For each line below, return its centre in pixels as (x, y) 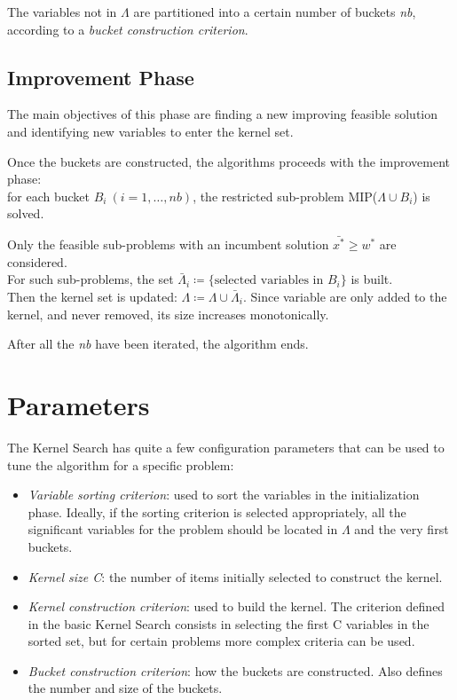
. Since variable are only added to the (345, 297)
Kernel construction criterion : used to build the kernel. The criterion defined (236, 606)
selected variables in (269, 281)
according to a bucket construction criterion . (128, 29)
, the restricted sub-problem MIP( (285, 196)
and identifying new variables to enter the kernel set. (150, 131)
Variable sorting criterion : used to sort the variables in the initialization (224, 495)
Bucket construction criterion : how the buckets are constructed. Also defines (235, 670)
